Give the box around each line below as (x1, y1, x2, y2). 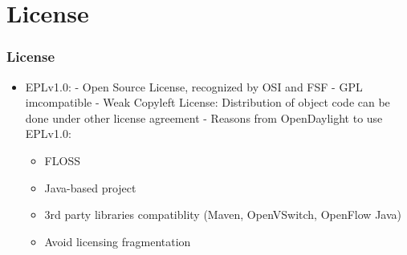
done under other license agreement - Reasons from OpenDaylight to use (25, 109, 383, 126)
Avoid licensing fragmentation (44, 233, 191, 249)
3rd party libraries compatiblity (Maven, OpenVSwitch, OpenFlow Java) (44, 206, 401, 223)
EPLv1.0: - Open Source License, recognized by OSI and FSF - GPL (25, 78, 363, 95)
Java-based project (44, 179, 136, 196)
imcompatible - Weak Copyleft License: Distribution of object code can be (25, 94, 390, 111)
